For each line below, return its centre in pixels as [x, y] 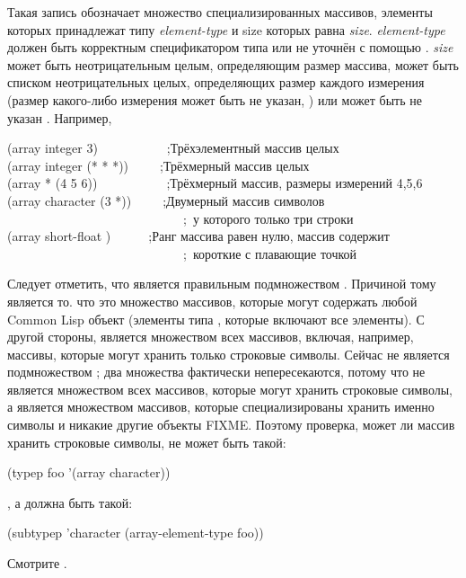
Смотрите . [37, 563]
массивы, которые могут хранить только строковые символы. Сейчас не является [229, 354]
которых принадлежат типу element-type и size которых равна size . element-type [226, 29]
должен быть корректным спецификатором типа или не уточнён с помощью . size [230, 47]
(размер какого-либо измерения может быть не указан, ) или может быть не [215, 99]
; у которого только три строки [268, 218]
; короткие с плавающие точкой [270, 253]
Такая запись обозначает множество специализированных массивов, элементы [220, 12]
